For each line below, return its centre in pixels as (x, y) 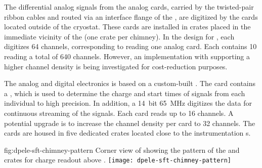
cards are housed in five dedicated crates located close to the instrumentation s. (127, 133)
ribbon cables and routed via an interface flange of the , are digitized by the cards (131, 16)
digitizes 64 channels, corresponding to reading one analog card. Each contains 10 (130, 46)
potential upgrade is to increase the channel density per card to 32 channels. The (130, 123)
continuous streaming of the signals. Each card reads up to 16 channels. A (119, 113)
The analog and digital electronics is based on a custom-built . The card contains (130, 83)
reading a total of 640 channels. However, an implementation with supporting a (127, 56)
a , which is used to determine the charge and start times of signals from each (125, 93)
